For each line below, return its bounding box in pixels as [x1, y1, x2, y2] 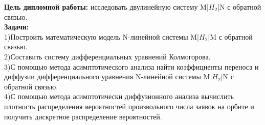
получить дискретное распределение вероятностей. [4, 111, 162, 121]
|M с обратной [208, 31, 253, 42]
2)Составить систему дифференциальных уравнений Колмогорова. [4, 51, 211, 61]
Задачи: [4, 21, 29, 32]
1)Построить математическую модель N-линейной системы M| [4, 31, 200, 42]
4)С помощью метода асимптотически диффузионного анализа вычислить [4, 91, 234, 102]
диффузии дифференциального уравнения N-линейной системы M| [4, 71, 212, 82]
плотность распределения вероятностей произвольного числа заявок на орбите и [4, 101, 254, 111]
